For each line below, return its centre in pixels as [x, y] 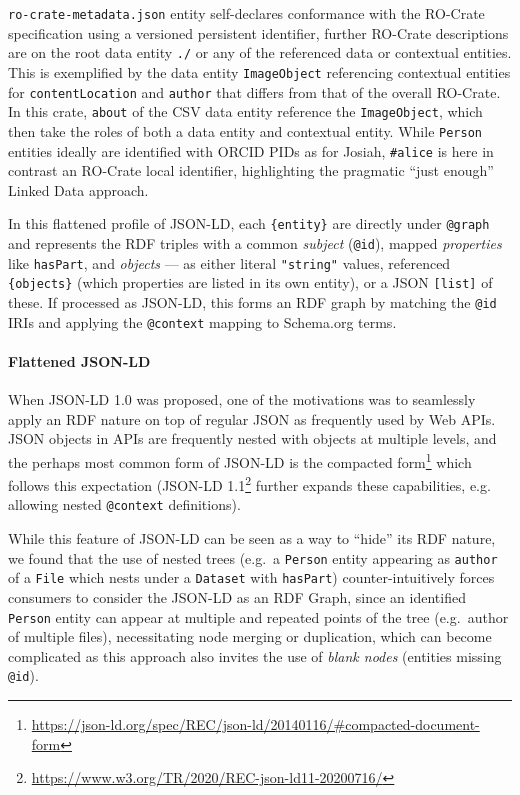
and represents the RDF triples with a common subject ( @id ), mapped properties [255, 243]
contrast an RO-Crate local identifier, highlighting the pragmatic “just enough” [251, 170]
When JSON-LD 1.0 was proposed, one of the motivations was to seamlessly [242, 399]
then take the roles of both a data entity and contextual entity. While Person [245, 130]
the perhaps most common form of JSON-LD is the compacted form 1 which [240, 460]
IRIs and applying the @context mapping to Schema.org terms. [202, 321]
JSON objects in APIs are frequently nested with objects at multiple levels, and [252, 438]
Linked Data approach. [78, 189]
